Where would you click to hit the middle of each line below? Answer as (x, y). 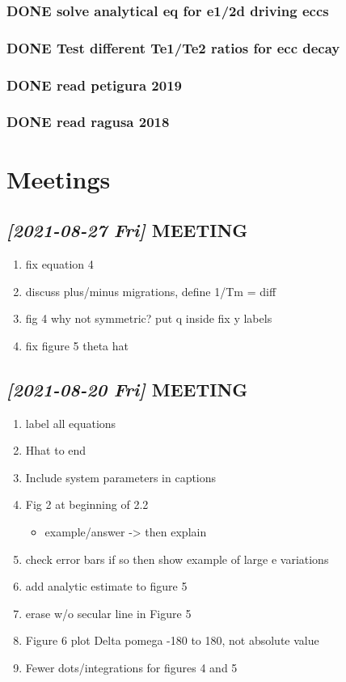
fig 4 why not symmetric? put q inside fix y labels (149, 318)
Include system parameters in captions (121, 477)
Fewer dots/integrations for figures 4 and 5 (131, 667)
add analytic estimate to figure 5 (106, 586)
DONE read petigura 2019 (94, 85)
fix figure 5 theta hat (77, 345)
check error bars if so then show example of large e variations (177, 559)
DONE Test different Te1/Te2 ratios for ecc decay (173, 47)
